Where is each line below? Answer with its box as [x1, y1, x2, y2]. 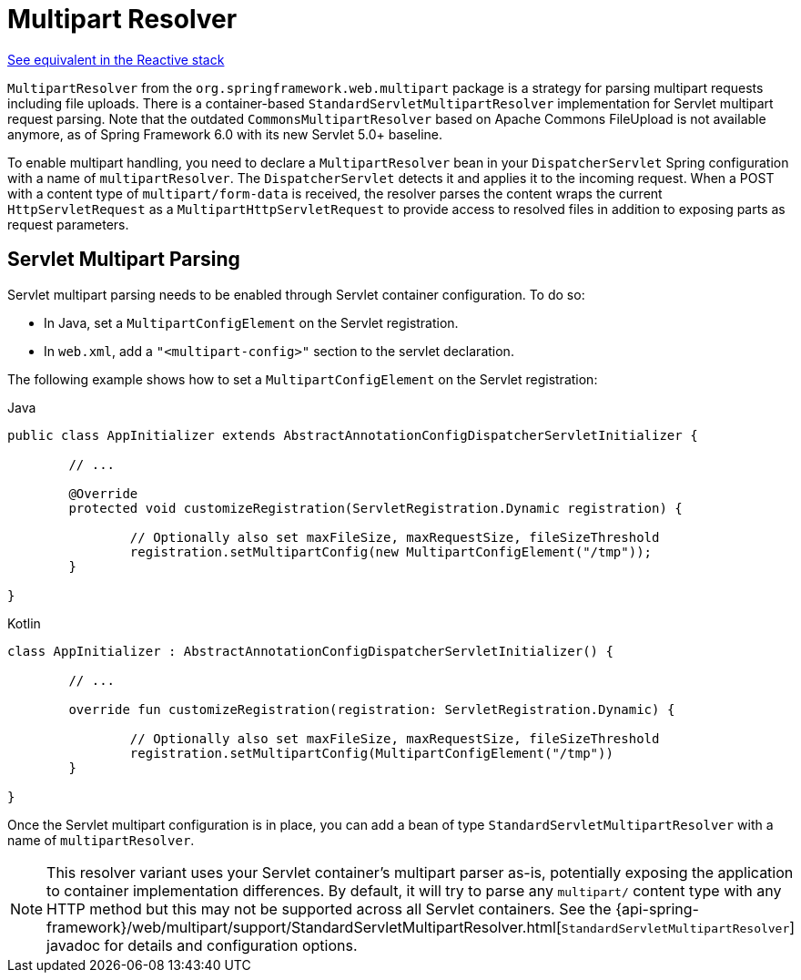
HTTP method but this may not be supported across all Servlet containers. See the [46, 899, 612, 918]
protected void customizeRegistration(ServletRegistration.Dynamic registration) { [68, 500, 683, 516]
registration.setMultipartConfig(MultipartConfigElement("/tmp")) [129, 745, 613, 761]
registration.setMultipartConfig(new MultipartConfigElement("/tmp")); [129, 544, 653, 559]
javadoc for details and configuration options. [46, 935, 358, 954]
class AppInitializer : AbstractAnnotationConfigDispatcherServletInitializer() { [7, 643, 613, 658]
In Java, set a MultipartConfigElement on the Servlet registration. [44, 314, 459, 331]
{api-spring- [615, 899, 699, 918]
